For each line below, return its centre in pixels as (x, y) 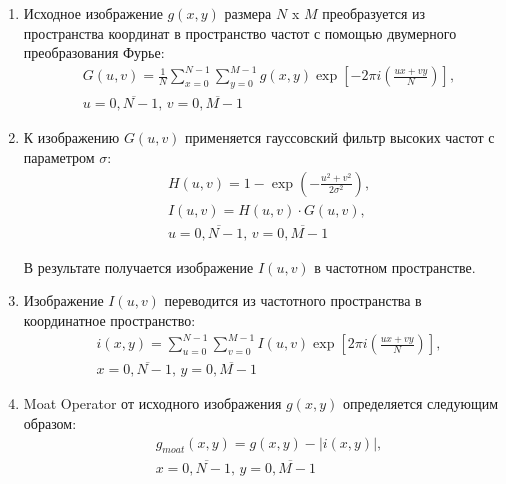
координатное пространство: (109, 320)
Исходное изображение (93, 13)
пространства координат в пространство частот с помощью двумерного (240, 32)
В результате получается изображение (138, 266)
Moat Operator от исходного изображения (152, 403)
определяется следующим (420, 403)
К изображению (71, 137)
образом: (50, 423)
